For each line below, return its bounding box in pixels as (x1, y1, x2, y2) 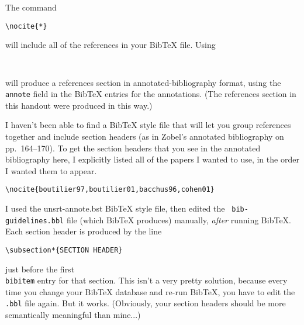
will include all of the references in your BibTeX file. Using (5, 39, 216, 51)
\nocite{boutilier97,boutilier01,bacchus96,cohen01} (5, 185, 215, 194)
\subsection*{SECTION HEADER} (5, 246, 123, 254)
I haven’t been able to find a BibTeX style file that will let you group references (5, 119, 291, 131)
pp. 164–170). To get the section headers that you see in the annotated (5, 141, 261, 154)
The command (5, 1, 57, 13)
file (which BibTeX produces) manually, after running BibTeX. (66, 213, 291, 226)
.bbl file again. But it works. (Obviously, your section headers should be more (5, 297, 286, 309)
